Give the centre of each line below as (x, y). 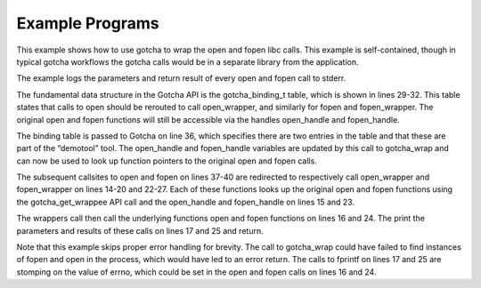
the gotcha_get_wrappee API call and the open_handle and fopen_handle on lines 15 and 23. (186, 202)
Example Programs (88, 23)
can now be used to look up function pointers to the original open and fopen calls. (167, 161)
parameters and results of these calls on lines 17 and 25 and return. (140, 230)
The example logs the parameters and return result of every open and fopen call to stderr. (181, 78)
